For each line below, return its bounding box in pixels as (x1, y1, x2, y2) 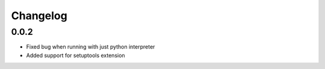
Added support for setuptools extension (26, 52, 126, 59)
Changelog (11, 9, 67, 22)
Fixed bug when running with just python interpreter (26, 43, 155, 50)
